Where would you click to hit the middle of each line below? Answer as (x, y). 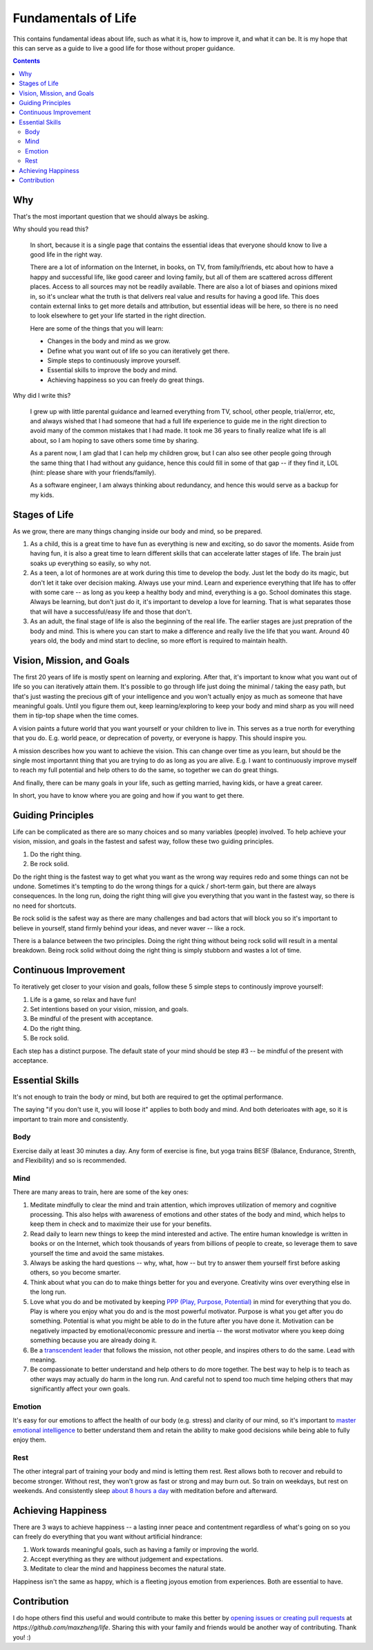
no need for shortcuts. (45, 906)
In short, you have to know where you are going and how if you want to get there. (128, 796)
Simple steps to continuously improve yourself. (114, 360)
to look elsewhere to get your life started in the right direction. (118, 315)
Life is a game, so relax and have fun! (83, 999)
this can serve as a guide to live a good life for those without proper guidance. (124, 48)
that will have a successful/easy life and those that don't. (111, 612)
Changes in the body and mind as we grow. (109, 341)
